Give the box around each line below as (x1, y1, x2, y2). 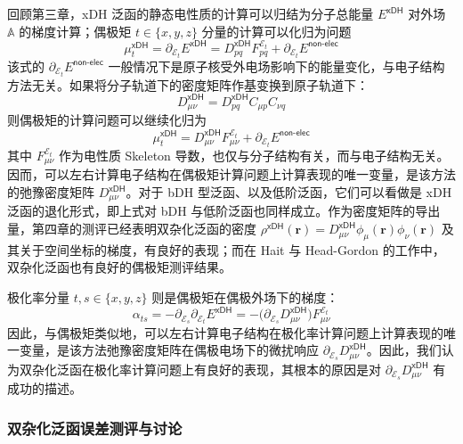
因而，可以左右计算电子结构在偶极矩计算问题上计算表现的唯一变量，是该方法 (7, 165, 456, 184)
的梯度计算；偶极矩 (19, 21, 132, 40)
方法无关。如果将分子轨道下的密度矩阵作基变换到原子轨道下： (7, 75, 369, 94)
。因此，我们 (366, 341, 442, 359)
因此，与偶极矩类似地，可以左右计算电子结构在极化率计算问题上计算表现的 (7, 323, 443, 341)
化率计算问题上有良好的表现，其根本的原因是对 (106, 359, 381, 378)
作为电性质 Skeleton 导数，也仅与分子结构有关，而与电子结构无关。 (58, 145, 450, 164)
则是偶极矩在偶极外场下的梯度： (151, 288, 339, 307)
